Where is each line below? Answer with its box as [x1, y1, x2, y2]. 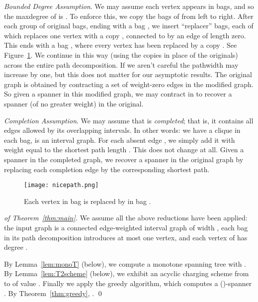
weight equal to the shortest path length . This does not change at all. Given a [4, 144, 244, 155]
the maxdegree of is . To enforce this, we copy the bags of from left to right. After [4, 10, 254, 21]
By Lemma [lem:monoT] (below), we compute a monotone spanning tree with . [4, 258, 246, 269]
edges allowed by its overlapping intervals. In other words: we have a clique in [4, 125, 241, 135]
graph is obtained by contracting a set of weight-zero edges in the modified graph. [4, 79, 254, 89]
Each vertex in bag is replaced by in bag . [24, 196, 151, 206]
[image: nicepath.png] [24, 182, 99, 189]
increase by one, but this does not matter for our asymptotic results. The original [4, 69, 252, 80]
